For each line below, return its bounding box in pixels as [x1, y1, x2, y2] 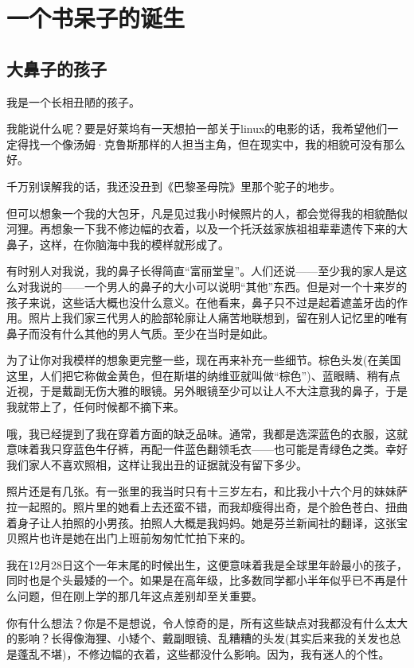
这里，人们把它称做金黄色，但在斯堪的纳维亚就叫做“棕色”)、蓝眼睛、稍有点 [6, 367, 400, 383]
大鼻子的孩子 [6, 56, 107, 80]
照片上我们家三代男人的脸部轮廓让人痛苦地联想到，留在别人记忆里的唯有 [28, 309, 408, 326]
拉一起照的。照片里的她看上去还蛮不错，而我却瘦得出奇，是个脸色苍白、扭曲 [6, 499, 408, 515]
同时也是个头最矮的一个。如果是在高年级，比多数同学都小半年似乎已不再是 [6, 572, 396, 588]
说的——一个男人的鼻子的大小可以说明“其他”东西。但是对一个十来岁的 [39, 278, 408, 294]
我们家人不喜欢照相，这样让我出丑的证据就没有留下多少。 [6, 456, 307, 472]
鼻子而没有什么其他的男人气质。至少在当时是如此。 [6, 324, 274, 341]
